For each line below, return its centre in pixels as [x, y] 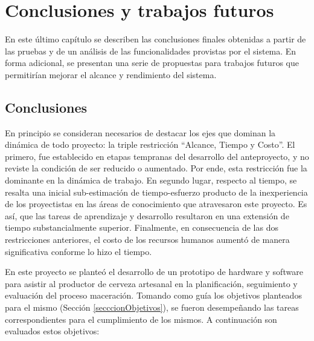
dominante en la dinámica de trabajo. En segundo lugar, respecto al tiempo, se [151, 180]
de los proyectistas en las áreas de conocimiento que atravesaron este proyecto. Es [156, 204]
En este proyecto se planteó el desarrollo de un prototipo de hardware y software [154, 272]
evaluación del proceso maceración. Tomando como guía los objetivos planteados [153, 295]
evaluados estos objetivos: [52, 331]
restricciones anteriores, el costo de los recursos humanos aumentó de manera [147, 240]
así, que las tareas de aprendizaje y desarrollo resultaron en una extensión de [147, 215]
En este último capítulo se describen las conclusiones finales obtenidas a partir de [155, 39]
